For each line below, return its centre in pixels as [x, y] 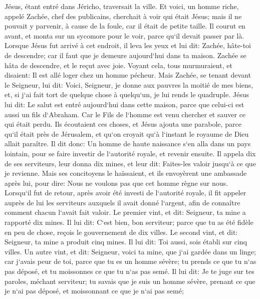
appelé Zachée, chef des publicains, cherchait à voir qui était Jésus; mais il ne [123, 16]
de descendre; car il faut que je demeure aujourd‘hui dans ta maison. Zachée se [125, 55]
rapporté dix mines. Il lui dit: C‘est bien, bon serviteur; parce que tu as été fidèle [129, 222]
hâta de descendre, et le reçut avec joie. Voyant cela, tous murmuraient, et [118, 65]
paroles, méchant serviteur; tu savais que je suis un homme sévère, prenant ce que [130, 281]
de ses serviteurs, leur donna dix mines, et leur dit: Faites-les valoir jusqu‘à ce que [130, 163]
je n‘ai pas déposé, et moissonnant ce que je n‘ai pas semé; [94, 291]
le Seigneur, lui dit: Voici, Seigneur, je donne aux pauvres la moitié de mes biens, [129, 84]
